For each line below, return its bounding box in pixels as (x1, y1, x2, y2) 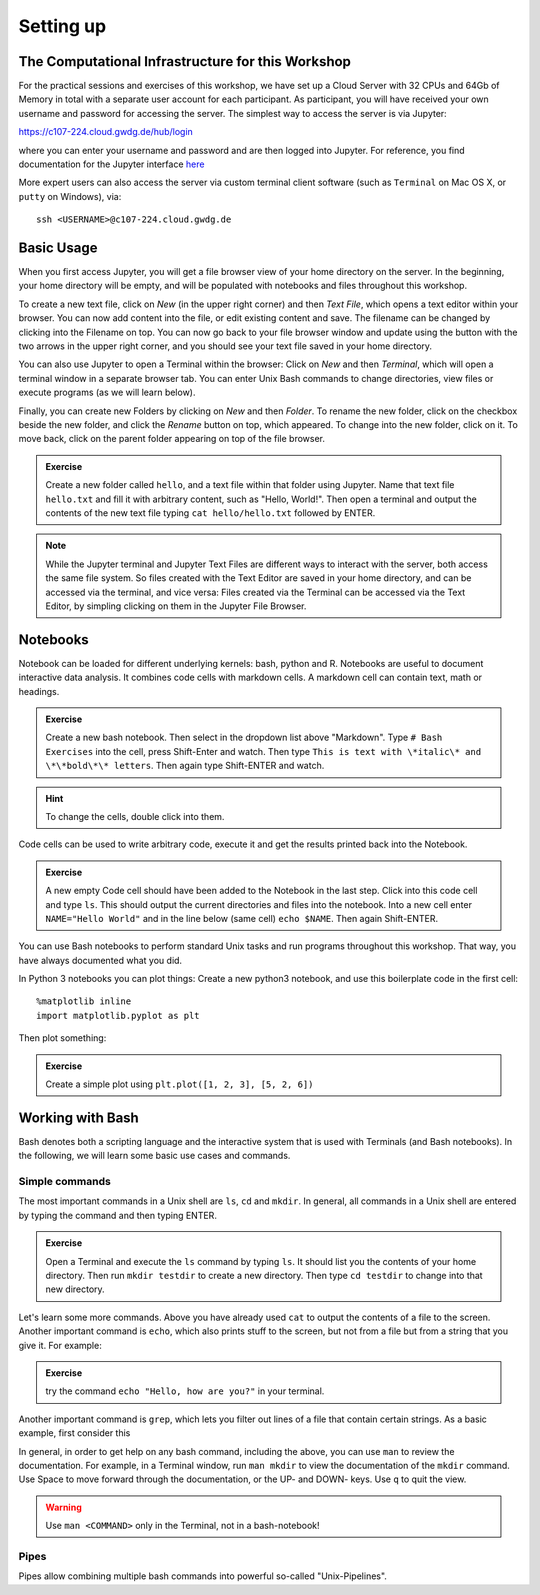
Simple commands (18, 1175, 112, 1189)
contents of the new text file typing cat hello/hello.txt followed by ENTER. (45, 506, 376, 519)
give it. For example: (18, 1339, 102, 1351)
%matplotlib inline (36, 996, 132, 1007)
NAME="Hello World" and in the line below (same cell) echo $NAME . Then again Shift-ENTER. (45, 912, 439, 924)
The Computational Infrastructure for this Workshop (18, 53, 352, 70)
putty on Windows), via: (18, 190, 122, 202)
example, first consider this (18, 1427, 131, 1439)
